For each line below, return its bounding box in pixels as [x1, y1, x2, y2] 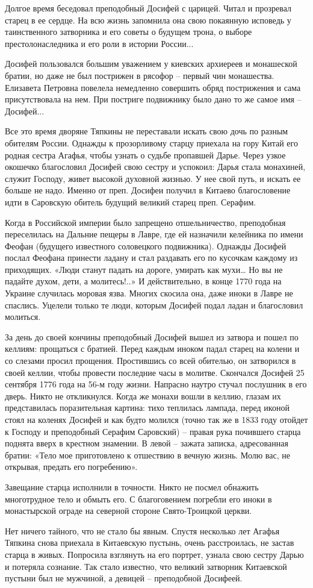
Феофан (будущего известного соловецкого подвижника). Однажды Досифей [5, 239, 287, 252]
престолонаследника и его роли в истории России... [5, 37, 194, 49]
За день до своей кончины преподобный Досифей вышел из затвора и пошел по [5, 330, 299, 343]
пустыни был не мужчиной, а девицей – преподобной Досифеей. [5, 572, 243, 584]
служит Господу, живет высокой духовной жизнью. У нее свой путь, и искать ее [5, 172, 301, 184]
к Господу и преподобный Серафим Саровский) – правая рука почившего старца [5, 425, 301, 437]
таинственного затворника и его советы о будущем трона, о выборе [5, 25, 252, 38]
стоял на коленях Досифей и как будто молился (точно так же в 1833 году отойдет [5, 413, 308, 425]
